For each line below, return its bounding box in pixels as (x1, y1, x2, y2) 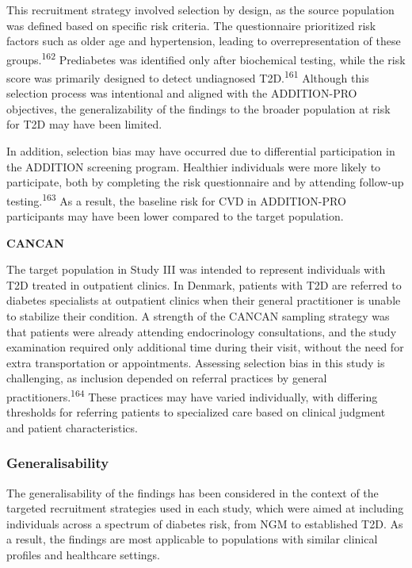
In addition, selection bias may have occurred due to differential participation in (6, 143, 395, 159)
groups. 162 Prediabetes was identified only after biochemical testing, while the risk (6, 48, 406, 67)
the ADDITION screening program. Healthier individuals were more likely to (6, 158, 381, 175)
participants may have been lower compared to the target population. (6, 208, 344, 225)
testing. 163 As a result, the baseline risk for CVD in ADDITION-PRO (6, 190, 346, 209)
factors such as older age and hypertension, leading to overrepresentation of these (6, 33, 401, 49)
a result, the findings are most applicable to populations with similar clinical (6, 531, 378, 547)
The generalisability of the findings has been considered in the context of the (6, 484, 379, 501)
